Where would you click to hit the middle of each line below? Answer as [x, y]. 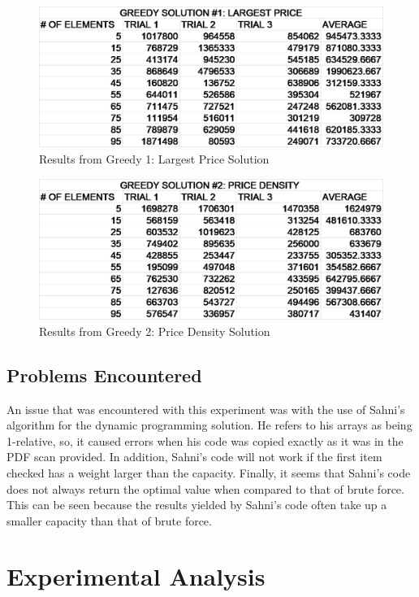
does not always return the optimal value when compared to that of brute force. [205, 488]
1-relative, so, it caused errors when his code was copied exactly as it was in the [205, 440]
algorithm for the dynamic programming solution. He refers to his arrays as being [209, 425]
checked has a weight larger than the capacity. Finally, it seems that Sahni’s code [209, 472]
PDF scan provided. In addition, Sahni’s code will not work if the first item [194, 457]
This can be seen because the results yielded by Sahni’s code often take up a [197, 505]
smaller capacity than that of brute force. [109, 520]
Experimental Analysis [136, 576]
